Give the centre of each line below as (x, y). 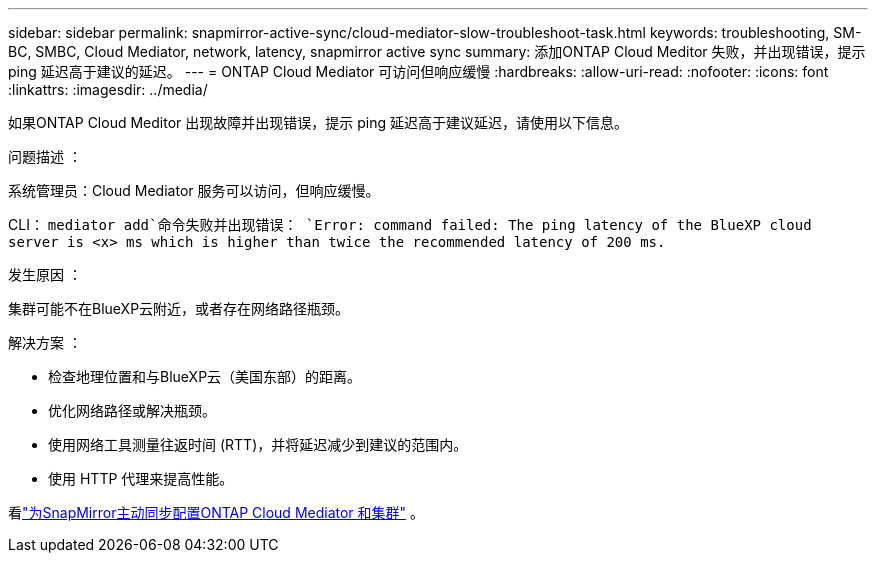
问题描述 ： (45, 156)
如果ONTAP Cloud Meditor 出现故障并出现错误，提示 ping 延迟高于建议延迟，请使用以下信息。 (318, 122)
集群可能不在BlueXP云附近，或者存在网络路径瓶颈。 (179, 308)
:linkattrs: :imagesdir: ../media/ (108, 89)
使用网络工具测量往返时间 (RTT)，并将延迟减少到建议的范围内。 (258, 444)
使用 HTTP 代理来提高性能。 (141, 478)
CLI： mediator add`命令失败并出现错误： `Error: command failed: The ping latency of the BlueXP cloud (410, 224)
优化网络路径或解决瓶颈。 (132, 410)
